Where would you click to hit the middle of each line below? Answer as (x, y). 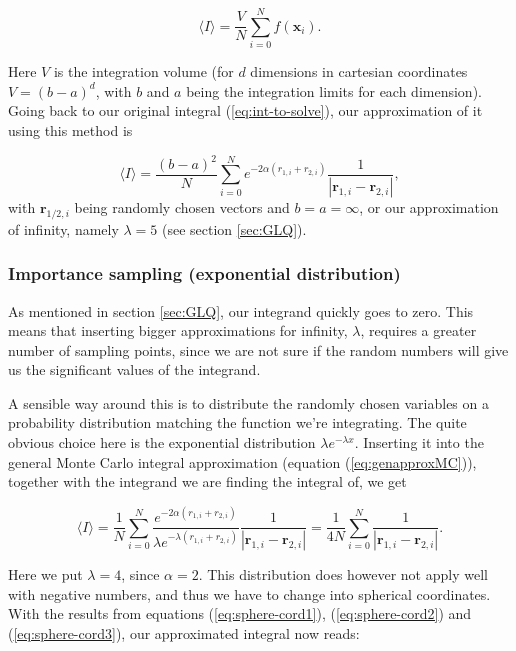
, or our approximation (429, 206)
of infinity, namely (63, 228)
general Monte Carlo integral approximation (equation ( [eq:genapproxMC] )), (242, 461)
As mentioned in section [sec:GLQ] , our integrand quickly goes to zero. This (241, 310)
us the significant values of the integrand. (134, 369)
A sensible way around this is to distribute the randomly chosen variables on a (248, 402)
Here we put (45, 574)
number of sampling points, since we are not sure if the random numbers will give (258, 349)
